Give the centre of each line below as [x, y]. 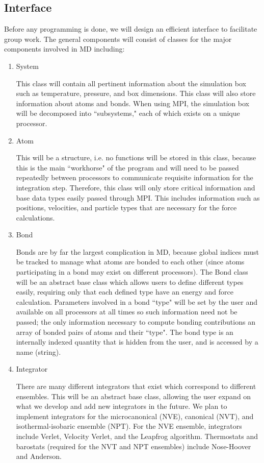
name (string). [38, 351]
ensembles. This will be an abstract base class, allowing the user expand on [134, 396]
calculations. [35, 217]
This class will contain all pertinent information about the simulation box [131, 83]
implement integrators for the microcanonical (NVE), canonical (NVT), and [135, 416]
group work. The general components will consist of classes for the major [118, 39]
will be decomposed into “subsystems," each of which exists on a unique [128, 113]
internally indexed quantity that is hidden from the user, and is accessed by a [137, 342]
